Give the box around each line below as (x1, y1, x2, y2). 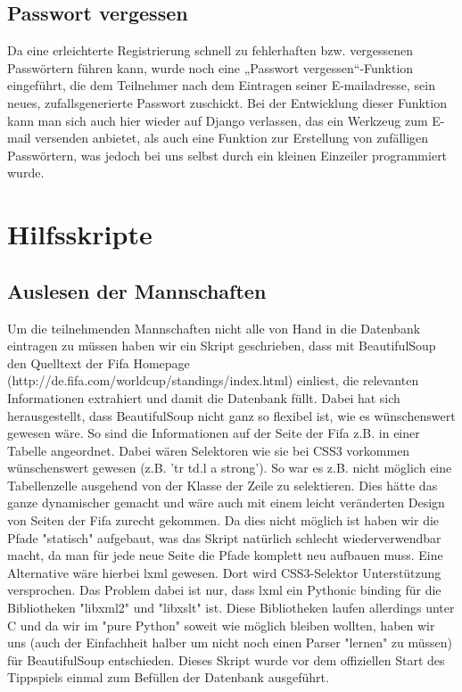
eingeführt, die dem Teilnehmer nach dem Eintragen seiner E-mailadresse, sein (7, 76, 435, 95)
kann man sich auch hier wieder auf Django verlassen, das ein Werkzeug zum (7, 111, 428, 129)
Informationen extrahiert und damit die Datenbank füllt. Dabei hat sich (7, 388, 400, 407)
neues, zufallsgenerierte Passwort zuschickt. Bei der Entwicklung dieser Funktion (7, 93, 447, 111)
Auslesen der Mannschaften (7, 276, 267, 304)
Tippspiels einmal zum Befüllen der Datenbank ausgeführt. (7, 668, 329, 687)
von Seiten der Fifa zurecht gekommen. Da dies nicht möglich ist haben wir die (7, 511, 440, 530)
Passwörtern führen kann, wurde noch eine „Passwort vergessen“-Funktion (7, 58, 414, 77)
